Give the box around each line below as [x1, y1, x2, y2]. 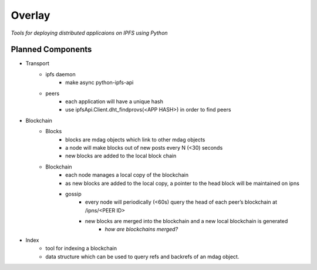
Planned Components [11, 45, 92, 55]
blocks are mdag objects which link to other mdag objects [65, 136, 205, 143]
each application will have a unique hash [65, 98, 164, 105]
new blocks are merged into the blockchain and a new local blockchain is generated [85, 218, 288, 225]
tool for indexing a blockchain [45, 245, 117, 252]
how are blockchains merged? [104, 226, 178, 233]
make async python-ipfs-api [65, 79, 134, 86]
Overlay [11, 9, 50, 22]
